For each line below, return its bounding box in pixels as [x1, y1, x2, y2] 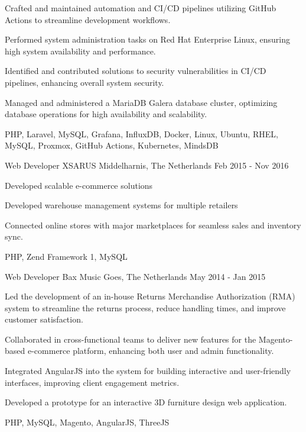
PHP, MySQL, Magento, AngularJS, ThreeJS [5, 415, 170, 428]
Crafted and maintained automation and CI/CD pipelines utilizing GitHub [5, 2, 276, 14]
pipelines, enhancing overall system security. [5, 76, 164, 88]
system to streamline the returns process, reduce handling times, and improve [5, 301, 286, 314]
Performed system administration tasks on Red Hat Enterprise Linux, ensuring [5, 33, 291, 46]
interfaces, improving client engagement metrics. [5, 376, 180, 388]
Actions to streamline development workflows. [5, 13, 171, 25]
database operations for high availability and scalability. [5, 108, 207, 120]
